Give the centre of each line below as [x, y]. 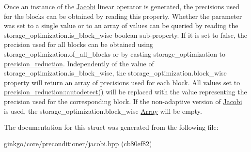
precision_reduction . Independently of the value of [79, 63]
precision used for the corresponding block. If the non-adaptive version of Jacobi [123, 101]
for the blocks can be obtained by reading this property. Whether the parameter [123, 16]
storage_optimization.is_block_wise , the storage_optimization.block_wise [115, 73]
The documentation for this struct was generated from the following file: [111, 127]
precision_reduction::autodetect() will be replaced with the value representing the [125, 92]
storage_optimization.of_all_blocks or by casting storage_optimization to [115, 53]
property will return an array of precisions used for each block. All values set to [122, 82]
